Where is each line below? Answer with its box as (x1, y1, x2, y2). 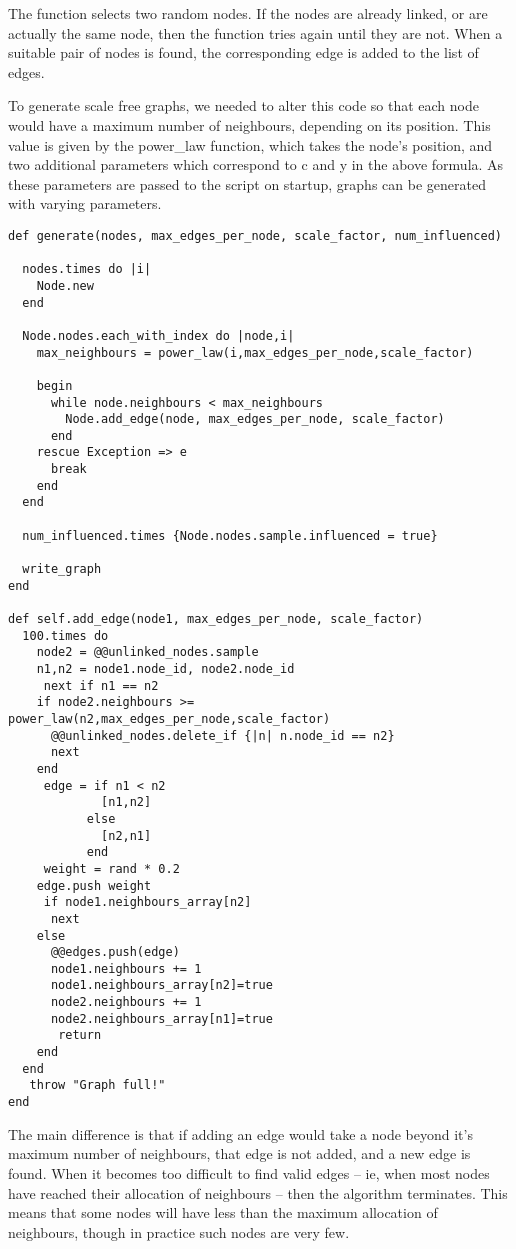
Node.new (36, 278, 94, 293)
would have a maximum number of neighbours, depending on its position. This (8, 114, 491, 135)
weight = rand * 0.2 (43, 861, 180, 876)
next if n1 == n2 (43, 678, 159, 693)
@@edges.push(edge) (50, 945, 180, 960)
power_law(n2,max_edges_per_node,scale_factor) (8, 711, 331, 726)
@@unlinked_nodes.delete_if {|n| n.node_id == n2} (50, 728, 395, 743)
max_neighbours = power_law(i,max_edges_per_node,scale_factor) (36, 345, 474, 360)
